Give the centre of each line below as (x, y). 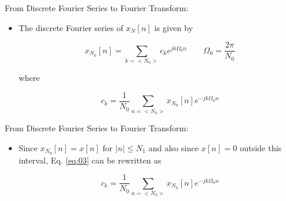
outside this (261, 147)
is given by (174, 27)
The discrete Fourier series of (71, 27)
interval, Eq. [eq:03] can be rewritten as (90, 160)
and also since (174, 147)
